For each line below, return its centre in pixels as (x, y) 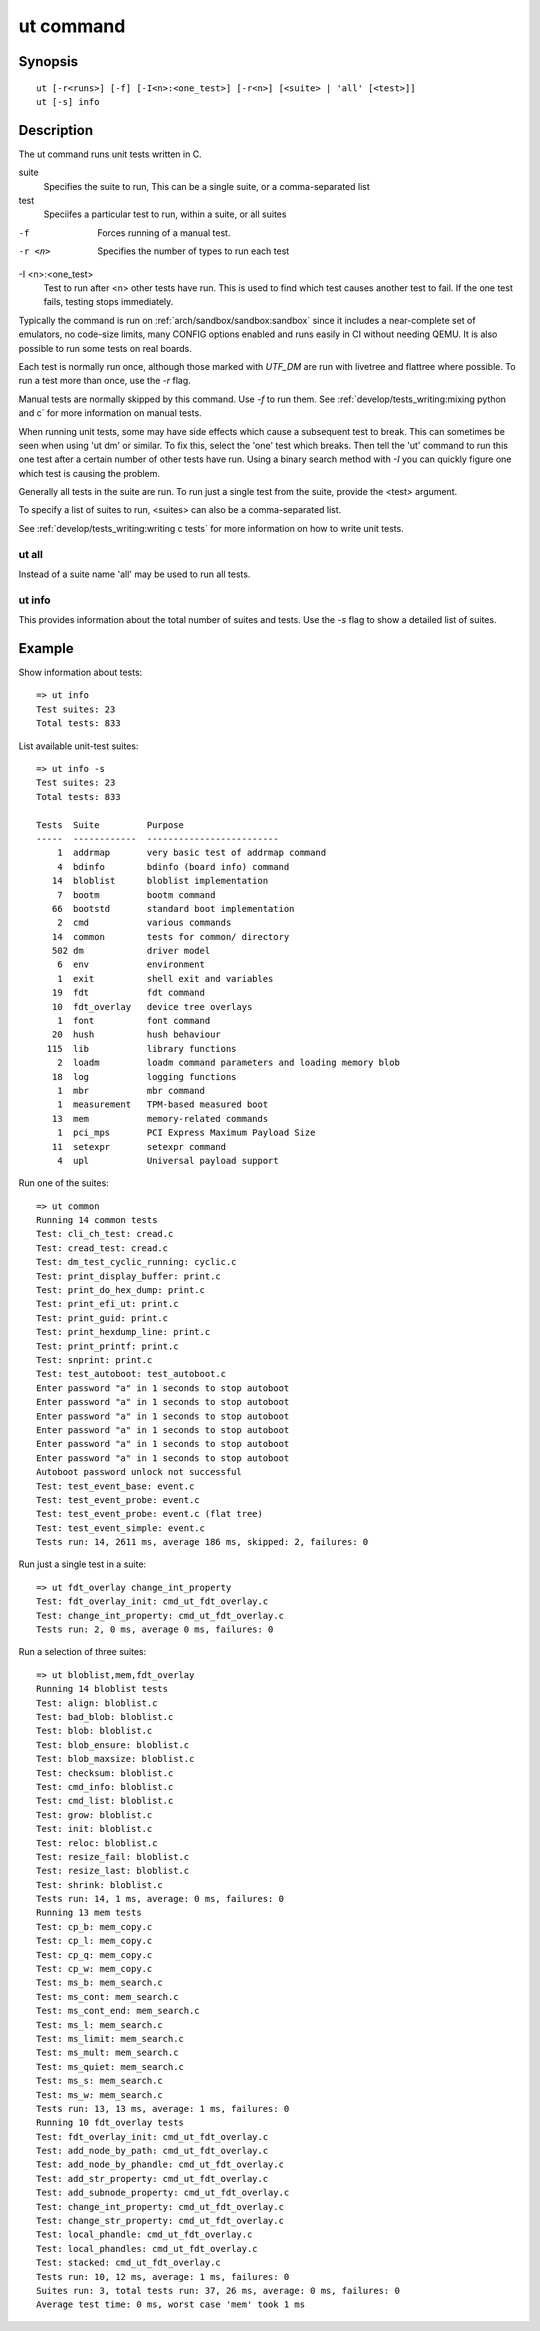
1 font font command (133, 1021)
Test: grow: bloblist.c (94, 1814)
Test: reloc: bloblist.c (97, 1843)
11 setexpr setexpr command (139, 1146)
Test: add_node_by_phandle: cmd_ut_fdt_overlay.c (160, 2164)
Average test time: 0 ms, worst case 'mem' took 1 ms (170, 2304)
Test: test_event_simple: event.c (120, 1528)
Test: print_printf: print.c (107, 1346)
